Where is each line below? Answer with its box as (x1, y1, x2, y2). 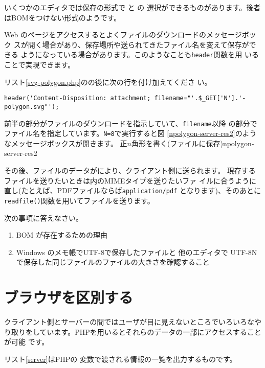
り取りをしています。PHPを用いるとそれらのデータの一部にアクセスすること (4, 326, 261, 337)
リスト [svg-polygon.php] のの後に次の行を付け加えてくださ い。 (4, 76, 212, 87)
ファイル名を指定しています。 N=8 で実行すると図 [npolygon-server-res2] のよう (4, 128, 257, 139)
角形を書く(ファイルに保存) (131, 137, 223, 148)
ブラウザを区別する (4, 287, 134, 308)
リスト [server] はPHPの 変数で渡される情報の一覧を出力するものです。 (4, 353, 237, 364)
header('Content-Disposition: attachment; (4, 95, 151, 102)
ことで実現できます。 (4, 59, 75, 70)
